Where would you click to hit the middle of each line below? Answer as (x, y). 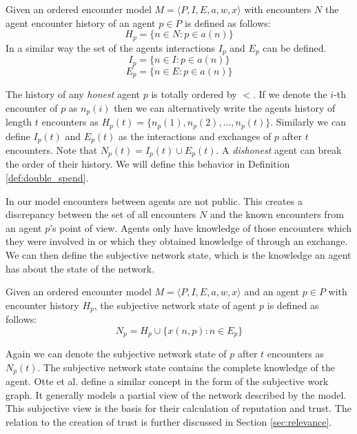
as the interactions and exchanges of (195, 136)
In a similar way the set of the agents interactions (111, 47)
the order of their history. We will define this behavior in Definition (148, 164)
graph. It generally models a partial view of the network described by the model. (176, 394)
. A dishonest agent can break (279, 149)
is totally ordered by (194, 94)
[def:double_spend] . (47, 177)
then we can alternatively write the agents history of (225, 107)
